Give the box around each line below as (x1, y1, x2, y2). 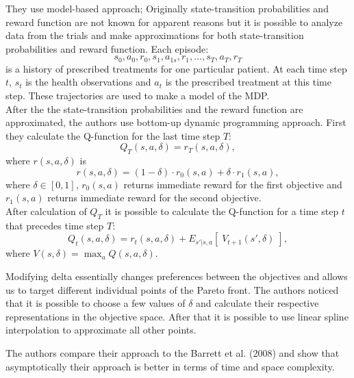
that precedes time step (5, 218, 104, 232)
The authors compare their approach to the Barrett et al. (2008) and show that (5, 345, 340, 360)
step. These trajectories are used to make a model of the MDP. (5, 88, 270, 103)
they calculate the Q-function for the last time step (5, 128, 220, 142)
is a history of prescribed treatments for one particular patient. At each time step (5, 61, 347, 75)
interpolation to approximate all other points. (5, 323, 197, 337)
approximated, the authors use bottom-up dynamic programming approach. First (5, 115, 346, 129)
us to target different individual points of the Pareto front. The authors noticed (5, 282, 339, 297)
